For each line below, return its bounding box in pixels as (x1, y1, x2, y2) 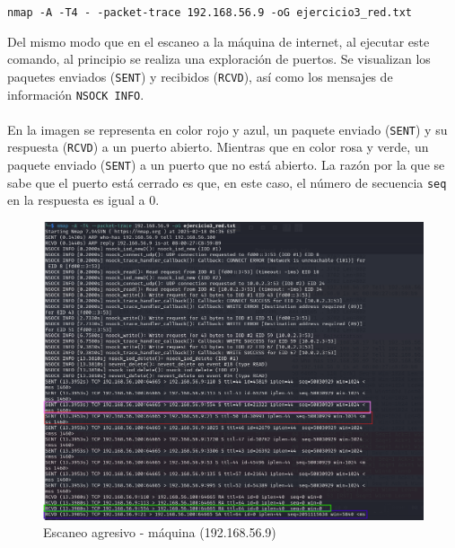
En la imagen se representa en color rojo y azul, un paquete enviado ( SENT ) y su (7, 119, 448, 138)
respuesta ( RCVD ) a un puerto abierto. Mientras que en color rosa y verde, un (7, 137, 429, 156)
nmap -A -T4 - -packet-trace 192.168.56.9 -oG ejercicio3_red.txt (7, 6, 413, 19)
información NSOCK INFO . (7, 84, 144, 103)
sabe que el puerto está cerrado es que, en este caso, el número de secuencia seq (7, 172, 447, 191)
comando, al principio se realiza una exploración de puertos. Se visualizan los (7, 49, 431, 68)
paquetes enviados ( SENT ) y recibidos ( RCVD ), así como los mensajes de (7, 66, 393, 85)
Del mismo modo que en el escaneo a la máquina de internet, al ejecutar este (7, 31, 430, 50)
